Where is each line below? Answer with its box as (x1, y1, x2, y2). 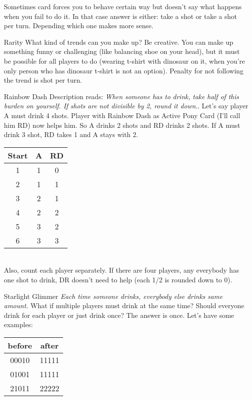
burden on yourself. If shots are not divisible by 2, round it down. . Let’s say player (4, 101, 249, 111)
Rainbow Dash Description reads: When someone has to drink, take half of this (4, 91, 239, 101)
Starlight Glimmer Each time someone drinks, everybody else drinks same (4, 291, 223, 301)
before (8, 339, 33, 351)
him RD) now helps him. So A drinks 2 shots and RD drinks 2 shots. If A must (4, 120, 240, 130)
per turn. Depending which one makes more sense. (4, 20, 153, 31)
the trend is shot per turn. (4, 75, 82, 85)
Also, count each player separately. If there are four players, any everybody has (4, 265, 239, 275)
